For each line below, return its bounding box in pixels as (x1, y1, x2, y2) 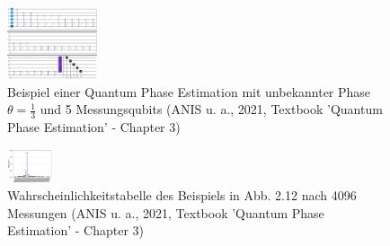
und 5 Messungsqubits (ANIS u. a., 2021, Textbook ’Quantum (40, 100, 383, 119)
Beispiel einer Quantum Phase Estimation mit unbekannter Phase (7, 82, 371, 101)
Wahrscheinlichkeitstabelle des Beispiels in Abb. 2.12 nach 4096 (7, 186, 357, 205)
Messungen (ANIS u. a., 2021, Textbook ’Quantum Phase (7, 203, 324, 222)
